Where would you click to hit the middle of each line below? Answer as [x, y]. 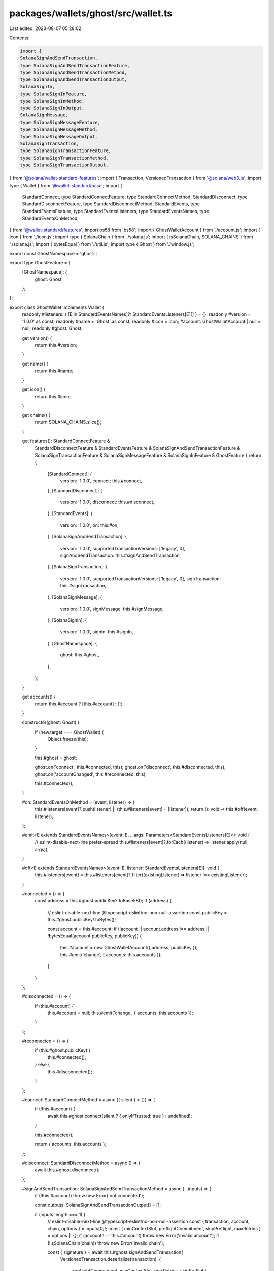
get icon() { [34, 389]
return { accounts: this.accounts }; [71, 1144]
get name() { [35, 364]
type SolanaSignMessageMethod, [59, 129]
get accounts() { [39, 697]
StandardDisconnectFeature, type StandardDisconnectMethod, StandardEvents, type [111, 204]
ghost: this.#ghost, [80, 655]
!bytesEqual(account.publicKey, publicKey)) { [95, 936]
